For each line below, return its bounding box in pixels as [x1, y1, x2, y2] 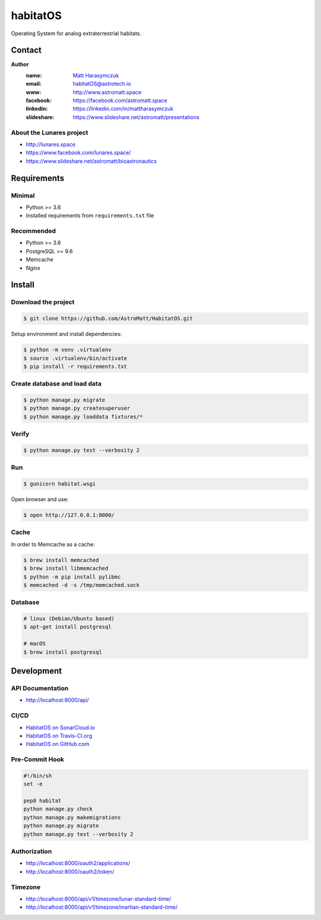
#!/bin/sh [23, 772, 52, 779]
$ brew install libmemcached [23, 565, 109, 572]
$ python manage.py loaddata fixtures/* [23, 413, 143, 420]
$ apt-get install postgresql [23, 623, 112, 630]
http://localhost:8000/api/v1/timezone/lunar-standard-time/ [26, 895, 172, 902]
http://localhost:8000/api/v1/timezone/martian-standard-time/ [26, 903, 178, 911]
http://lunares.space [26, 141, 75, 148]
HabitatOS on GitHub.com [26, 741, 89, 748]
